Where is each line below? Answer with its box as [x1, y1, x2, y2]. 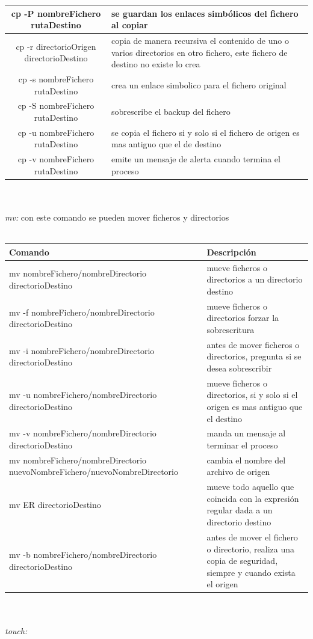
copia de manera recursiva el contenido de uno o [111, 34, 289, 46]
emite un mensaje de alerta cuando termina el [111, 153, 280, 165]
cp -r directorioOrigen [16, 40, 96, 52]
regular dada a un [206, 504, 273, 516]
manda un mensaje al [206, 427, 286, 439]
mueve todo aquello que [206, 480, 294, 493]
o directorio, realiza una [206, 542, 295, 555]
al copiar [111, 19, 148, 31]
